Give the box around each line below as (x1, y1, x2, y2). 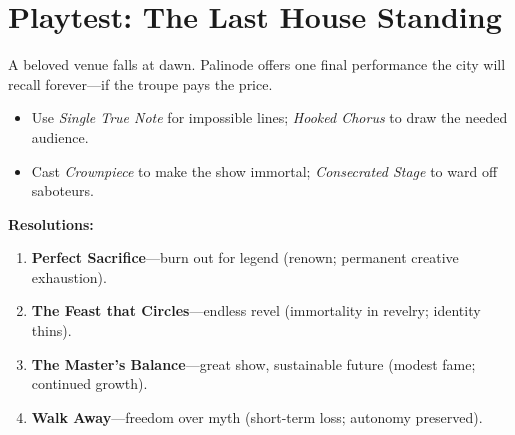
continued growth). (31, 373, 148, 394)
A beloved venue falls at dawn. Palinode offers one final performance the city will (8, 54, 506, 75)
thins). (31, 320, 72, 341)
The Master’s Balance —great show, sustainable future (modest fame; (31, 353, 476, 374)
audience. (31, 126, 89, 147)
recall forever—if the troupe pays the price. (8, 73, 273, 94)
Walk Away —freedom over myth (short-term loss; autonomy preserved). (31, 406, 483, 427)
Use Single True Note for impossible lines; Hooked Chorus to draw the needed (31, 107, 508, 128)
